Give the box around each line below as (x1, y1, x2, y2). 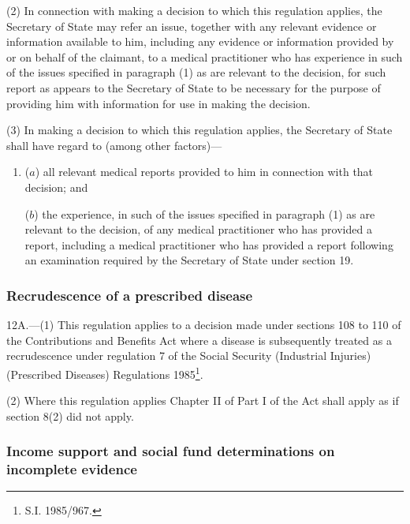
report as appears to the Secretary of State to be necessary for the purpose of (6, 79, 381, 95)
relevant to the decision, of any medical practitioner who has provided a (24, 221, 372, 238)
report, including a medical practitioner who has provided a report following (24, 236, 393, 253)
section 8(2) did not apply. (6, 407, 134, 424)
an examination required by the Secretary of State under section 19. (24, 252, 354, 268)
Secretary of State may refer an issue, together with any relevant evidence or (6, 17, 377, 34)
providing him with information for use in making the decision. (6, 95, 311, 111)
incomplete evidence (6, 459, 137, 479)
